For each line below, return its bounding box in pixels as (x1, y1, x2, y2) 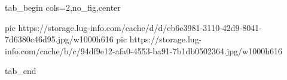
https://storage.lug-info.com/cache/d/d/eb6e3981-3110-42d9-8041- (18, 21, 262, 33)
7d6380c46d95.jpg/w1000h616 (5, 33, 114, 45)
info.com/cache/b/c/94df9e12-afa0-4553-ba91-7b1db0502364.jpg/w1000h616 (5, 44, 282, 57)
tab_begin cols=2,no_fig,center (5, 1, 121, 13)
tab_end (5, 64, 36, 77)
